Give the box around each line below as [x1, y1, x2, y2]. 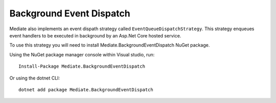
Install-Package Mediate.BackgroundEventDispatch [18, 64, 146, 69]
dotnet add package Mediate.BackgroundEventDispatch [18, 87, 153, 92]
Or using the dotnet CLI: [9, 75, 60, 81]
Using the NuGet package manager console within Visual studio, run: [9, 51, 155, 57]
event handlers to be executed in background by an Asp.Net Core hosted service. [9, 32, 181, 38]
